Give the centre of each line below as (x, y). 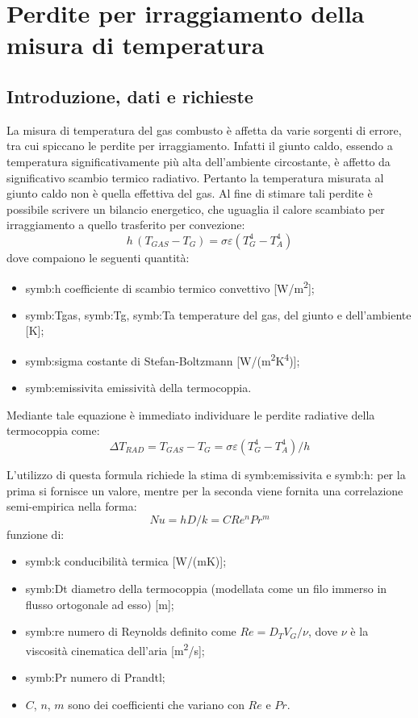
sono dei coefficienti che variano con (156, 704)
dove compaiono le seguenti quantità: (98, 257)
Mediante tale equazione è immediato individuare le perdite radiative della (191, 414)
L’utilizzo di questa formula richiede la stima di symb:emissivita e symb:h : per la (206, 474)
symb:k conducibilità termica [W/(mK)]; (126, 561)
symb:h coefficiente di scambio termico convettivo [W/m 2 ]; (170, 286)
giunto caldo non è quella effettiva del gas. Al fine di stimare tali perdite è (190, 193)
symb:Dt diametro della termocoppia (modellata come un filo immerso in (206, 588)
